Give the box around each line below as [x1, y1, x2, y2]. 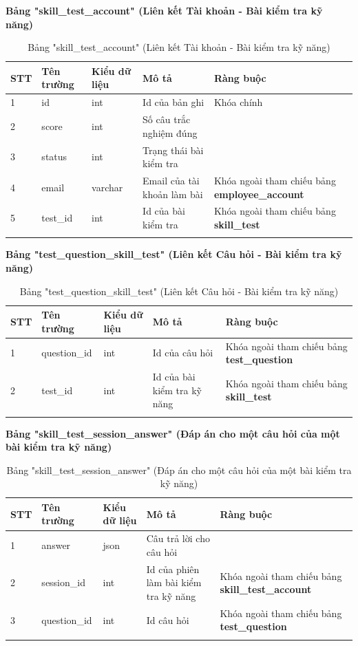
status [41, 149, 67, 164]
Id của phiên [146, 561, 200, 576]
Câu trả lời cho [146, 531, 210, 546]
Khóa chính [213, 95, 263, 109]
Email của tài [143, 173, 200, 187]
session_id [41, 575, 85, 590]
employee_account [213, 186, 304, 201]
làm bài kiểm [146, 575, 202, 590]
